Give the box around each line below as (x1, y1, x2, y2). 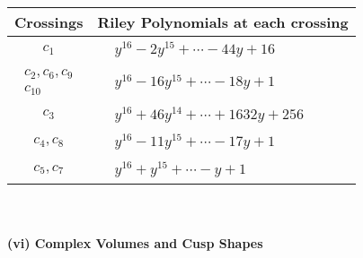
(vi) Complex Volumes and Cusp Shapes (7, 233, 263, 252)
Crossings (14, 12, 84, 32)
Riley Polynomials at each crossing (97, 12, 349, 32)
